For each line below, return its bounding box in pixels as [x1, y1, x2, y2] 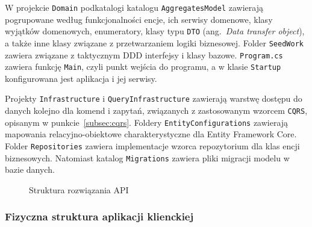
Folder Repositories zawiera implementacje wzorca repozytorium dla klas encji [5, 140, 300, 152]
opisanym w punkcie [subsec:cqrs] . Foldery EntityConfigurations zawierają [5, 116, 289, 128]
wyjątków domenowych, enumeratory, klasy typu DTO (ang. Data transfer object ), [5, 25, 305, 37]
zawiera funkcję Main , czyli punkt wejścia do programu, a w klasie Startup [5, 60, 281, 73]
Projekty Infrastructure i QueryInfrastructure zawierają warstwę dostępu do [5, 92, 302, 105]
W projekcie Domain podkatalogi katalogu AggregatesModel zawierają [5, 1, 263, 13]
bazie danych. [5, 163, 55, 176]
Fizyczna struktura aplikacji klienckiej [5, 209, 194, 224]
